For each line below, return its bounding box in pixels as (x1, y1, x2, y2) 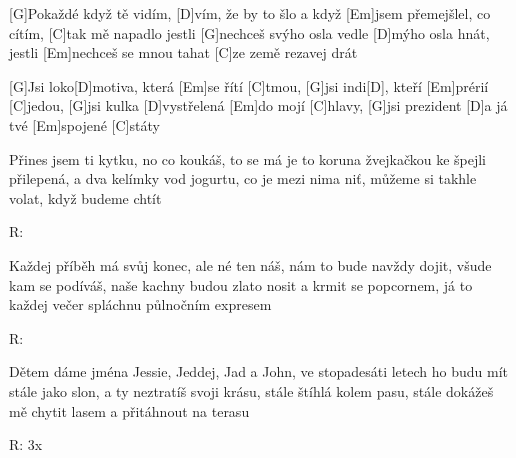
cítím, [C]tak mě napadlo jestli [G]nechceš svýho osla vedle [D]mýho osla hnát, (9, 22, 490, 43)
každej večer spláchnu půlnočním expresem (9, 294, 272, 315)
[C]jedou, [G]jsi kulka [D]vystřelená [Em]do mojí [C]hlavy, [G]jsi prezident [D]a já (9, 95, 508, 116)
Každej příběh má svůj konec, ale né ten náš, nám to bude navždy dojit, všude (9, 254, 492, 275)
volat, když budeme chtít (9, 187, 162, 208)
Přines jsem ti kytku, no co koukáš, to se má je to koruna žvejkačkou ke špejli (9, 148, 487, 169)
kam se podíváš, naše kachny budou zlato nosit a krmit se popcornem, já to (9, 274, 473, 295)
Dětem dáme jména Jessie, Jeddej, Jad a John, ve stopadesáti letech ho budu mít (9, 361, 509, 382)
